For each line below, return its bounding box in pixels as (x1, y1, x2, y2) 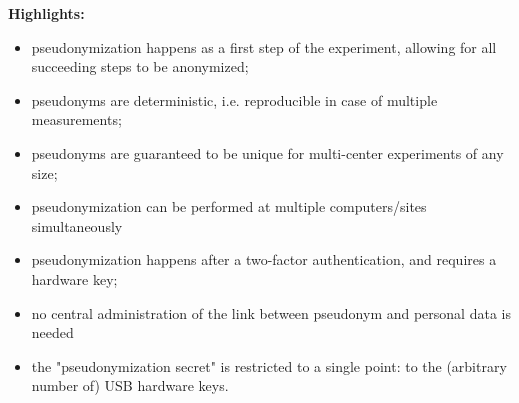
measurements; (31, 109, 122, 130)
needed (31, 322, 74, 343)
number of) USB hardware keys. (31, 375, 229, 396)
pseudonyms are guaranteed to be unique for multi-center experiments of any (31, 142, 504, 163)
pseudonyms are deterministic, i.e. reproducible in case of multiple (31, 89, 438, 110)
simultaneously (31, 215, 123, 236)
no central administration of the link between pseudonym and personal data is (31, 302, 511, 323)
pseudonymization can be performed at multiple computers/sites (31, 196, 427, 217)
